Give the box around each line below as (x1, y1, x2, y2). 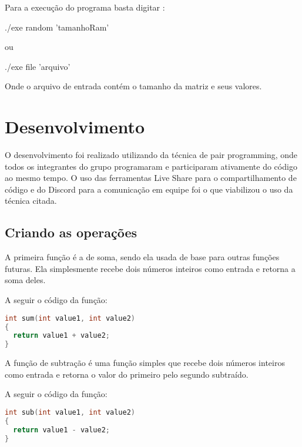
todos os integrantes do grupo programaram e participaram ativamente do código (5, 160, 297, 172)
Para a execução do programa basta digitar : (5, 1, 165, 13)
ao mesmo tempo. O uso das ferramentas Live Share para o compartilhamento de (5, 172, 297, 184)
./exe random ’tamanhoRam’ (5, 21, 109, 33)
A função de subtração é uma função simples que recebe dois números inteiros (5, 357, 285, 369)
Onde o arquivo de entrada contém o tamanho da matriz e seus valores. (5, 80, 262, 92)
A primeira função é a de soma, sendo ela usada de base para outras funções (5, 251, 280, 263)
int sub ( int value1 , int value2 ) (5, 408, 136, 416)
